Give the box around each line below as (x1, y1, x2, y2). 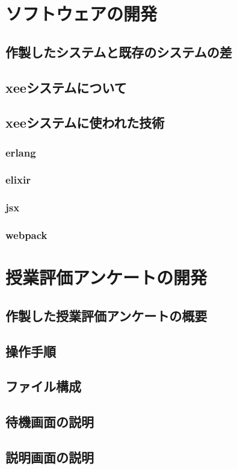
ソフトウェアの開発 (5, 1, 158, 26)
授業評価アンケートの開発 (5, 265, 207, 290)
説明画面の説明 (5, 447, 94, 466)
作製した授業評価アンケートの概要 (5, 306, 208, 325)
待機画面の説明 (5, 412, 94, 431)
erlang (5, 144, 36, 160)
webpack (5, 228, 48, 243)
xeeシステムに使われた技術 (5, 113, 165, 132)
